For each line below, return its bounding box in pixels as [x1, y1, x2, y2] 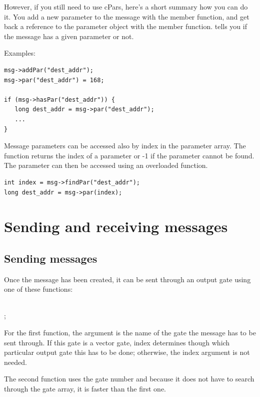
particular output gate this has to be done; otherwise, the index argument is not [4, 347, 250, 357]
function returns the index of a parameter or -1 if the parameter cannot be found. [4, 150, 254, 160]
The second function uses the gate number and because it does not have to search [4, 373, 254, 384]
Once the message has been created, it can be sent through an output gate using [4, 274, 251, 284]
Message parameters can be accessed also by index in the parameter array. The [4, 140, 246, 151]
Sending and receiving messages [4, 216, 228, 237]
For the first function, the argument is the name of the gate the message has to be [4, 327, 256, 338]
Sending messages [4, 250, 97, 266]
